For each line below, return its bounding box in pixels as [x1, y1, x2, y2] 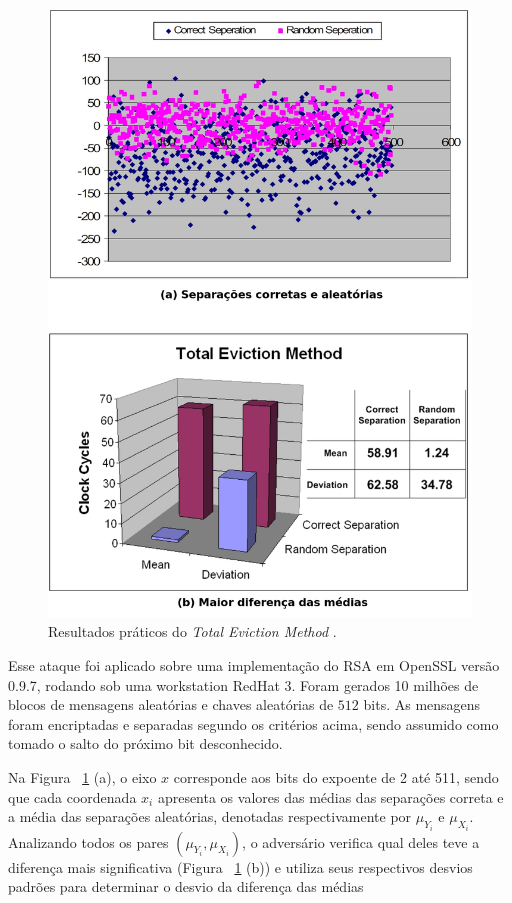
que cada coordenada [8, 786, 137, 807]
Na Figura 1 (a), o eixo [8, 766, 157, 787]
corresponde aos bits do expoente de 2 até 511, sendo [173, 766, 499, 787]
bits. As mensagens [363, 694, 481, 715]
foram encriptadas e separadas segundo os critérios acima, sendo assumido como [8, 713, 499, 734]
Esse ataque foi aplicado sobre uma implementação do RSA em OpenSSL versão [8, 654, 500, 675]
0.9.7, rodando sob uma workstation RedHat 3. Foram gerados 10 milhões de [8, 674, 479, 695]
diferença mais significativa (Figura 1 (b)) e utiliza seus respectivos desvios [8, 856, 473, 877]
